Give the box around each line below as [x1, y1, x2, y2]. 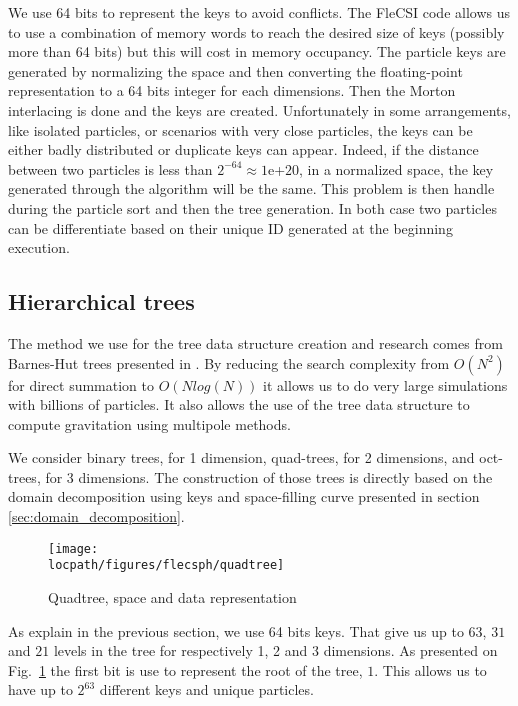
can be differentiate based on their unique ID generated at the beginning [8, 217, 453, 238]
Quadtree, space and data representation [48, 586, 297, 607]
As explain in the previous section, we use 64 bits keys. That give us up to [8, 620, 464, 641]
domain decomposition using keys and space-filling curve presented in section [8, 486, 480, 507]
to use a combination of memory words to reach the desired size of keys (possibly [8, 21, 505, 42]
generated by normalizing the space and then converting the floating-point [8, 60, 463, 81]
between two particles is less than [8, 158, 213, 179]
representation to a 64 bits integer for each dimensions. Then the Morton [8, 80, 456, 101]
